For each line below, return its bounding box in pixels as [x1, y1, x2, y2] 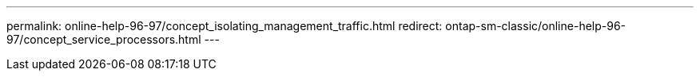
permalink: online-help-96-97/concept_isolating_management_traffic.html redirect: [6, 19, 443, 33]
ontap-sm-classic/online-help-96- [445, 19, 626, 33]
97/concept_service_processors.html [6, 33, 201, 46]
